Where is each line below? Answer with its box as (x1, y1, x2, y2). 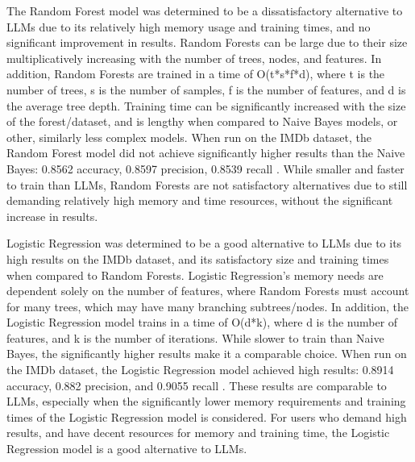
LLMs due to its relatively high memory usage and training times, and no (6, 18, 371, 35)
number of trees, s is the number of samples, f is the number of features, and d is (6, 81, 406, 98)
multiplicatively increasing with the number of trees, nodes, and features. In (6, 49, 382, 66)
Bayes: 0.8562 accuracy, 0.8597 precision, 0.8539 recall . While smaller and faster (6, 160, 405, 177)
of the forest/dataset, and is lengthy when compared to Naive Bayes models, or (6, 113, 398, 130)
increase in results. (6, 207, 98, 224)
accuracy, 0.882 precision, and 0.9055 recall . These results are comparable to (6, 377, 387, 393)
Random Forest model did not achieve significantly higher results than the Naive (6, 144, 405, 161)
